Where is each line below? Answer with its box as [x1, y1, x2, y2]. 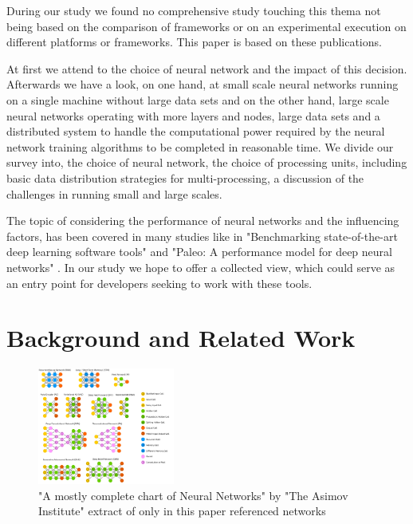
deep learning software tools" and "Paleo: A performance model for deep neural [6, 243, 392, 260]
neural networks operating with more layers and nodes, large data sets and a [6, 107, 380, 124]
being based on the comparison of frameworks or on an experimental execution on [6, 18, 407, 34]
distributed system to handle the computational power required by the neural [6, 123, 385, 140]
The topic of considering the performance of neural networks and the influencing [6, 212, 399, 229]
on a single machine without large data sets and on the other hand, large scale [6, 91, 389, 108]
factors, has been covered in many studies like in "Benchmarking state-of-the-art [6, 227, 398, 244]
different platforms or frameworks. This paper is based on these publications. [6, 33, 382, 50]
